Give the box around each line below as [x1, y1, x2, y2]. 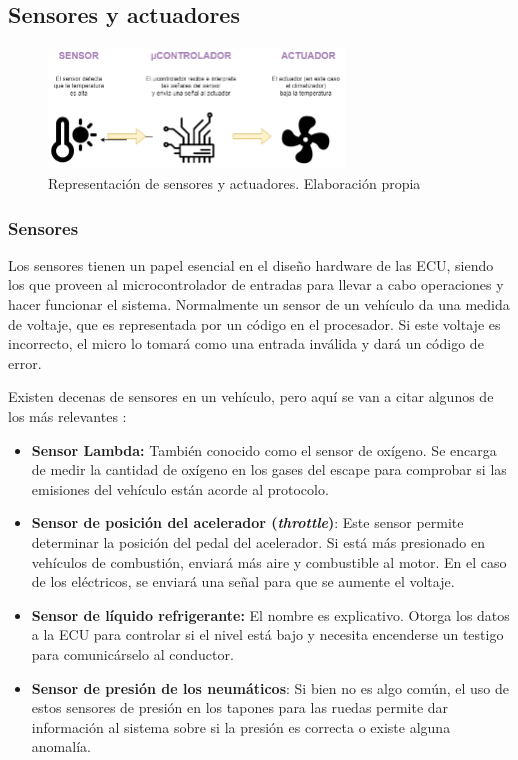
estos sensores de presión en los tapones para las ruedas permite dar [31, 697, 449, 718]
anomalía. [31, 736, 91, 757]
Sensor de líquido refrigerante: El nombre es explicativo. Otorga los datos [31, 604, 510, 625]
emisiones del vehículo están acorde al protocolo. [31, 478, 329, 499]
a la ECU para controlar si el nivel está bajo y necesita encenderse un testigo [31, 624, 504, 645]
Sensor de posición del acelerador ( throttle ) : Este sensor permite [31, 512, 464, 533]
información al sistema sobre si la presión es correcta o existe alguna [31, 716, 451, 737]
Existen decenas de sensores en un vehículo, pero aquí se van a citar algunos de [8, 386, 494, 407]
